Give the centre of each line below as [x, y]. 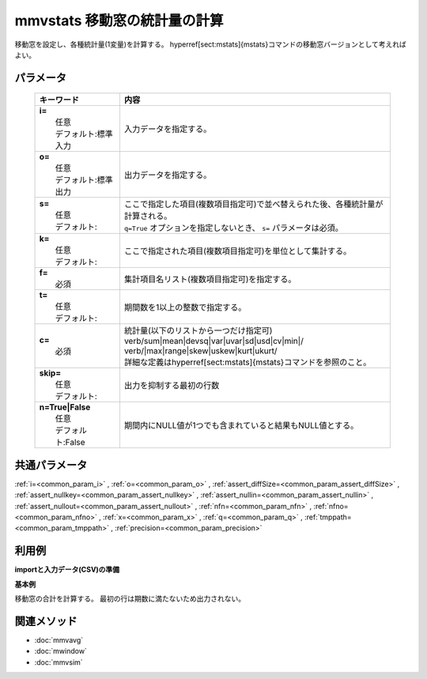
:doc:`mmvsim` [59, 662]
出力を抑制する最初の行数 [172, 386]
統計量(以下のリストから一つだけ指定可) [198, 330]
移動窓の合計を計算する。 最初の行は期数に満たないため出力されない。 [130, 599]
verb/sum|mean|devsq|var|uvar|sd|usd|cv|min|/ [213, 341]
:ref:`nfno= [331, 506]
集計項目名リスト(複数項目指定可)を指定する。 [210, 279]
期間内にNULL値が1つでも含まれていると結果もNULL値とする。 [241, 425]
